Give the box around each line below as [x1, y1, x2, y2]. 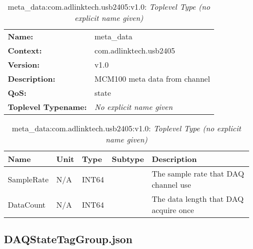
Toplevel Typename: [8, 101, 87, 112]
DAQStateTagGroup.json [4, 231, 133, 247]
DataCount [8, 198, 46, 210]
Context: [8, 45, 42, 56]
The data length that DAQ [151, 193, 244, 204]
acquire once [151, 204, 194, 215]
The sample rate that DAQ [151, 168, 244, 179]
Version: [8, 59, 40, 70]
